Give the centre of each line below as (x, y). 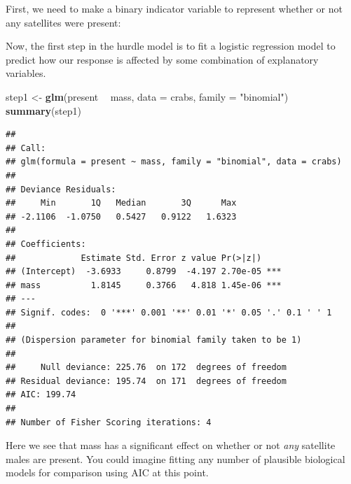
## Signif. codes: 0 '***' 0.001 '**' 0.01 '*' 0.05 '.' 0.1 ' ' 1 (169, 312)
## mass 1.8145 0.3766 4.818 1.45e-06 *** (144, 285)
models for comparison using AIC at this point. (107, 472)
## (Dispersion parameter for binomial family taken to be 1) (154, 340)
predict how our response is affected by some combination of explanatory (162, 59)
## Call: (26, 148)
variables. (26, 73)
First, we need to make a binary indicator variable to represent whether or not (174, 8)
